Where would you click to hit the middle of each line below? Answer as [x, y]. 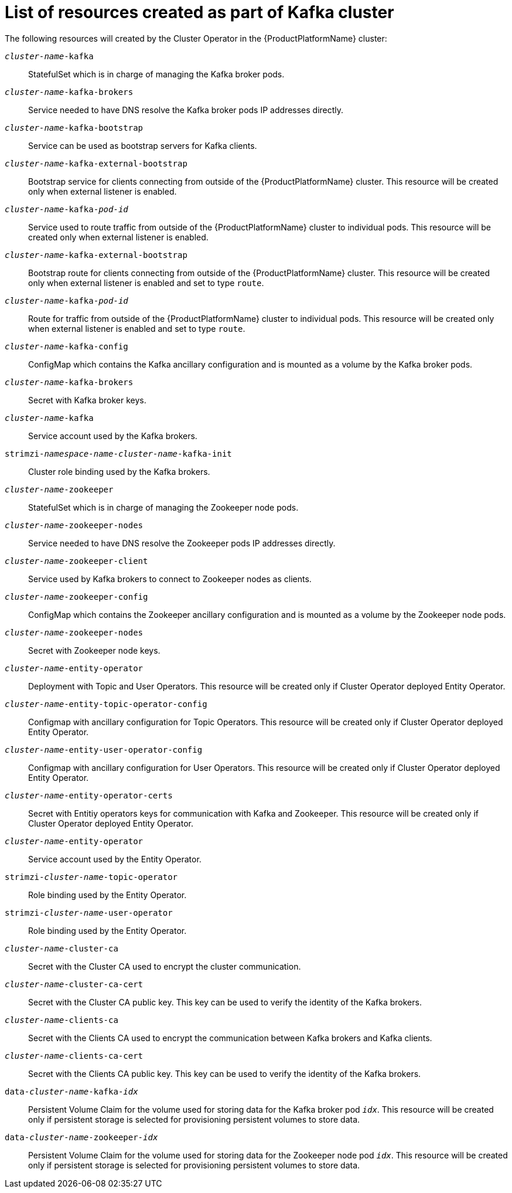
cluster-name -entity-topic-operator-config [106, 704]
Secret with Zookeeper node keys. [94, 650]
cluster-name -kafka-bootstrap [74, 128]
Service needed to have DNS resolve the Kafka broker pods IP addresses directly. [186, 110]
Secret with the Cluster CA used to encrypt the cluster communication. [165, 966]
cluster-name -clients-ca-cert [74, 1056]
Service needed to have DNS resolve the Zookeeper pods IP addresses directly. [182, 543]
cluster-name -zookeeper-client [76, 561]
